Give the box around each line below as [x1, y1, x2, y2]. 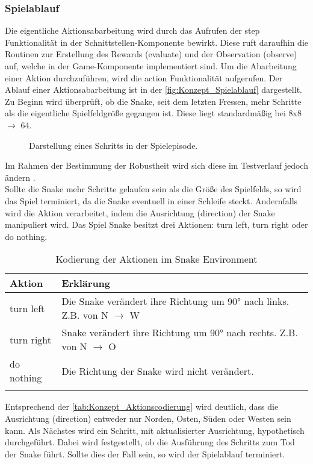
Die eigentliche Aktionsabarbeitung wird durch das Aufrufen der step [5, 24, 260, 37]
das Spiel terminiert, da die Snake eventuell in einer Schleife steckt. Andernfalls [5, 194, 298, 207]
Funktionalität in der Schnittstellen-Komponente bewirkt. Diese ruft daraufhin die [5, 36, 309, 48]
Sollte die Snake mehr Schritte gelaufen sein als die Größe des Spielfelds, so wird [5, 183, 302, 195]
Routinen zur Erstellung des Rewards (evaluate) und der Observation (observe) [5, 48, 297, 60]
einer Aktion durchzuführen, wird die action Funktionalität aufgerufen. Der [5, 71, 283, 84]
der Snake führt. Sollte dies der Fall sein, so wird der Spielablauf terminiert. [5, 447, 285, 460]
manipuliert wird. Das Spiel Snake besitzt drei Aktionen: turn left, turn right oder [5, 218, 308, 231]
